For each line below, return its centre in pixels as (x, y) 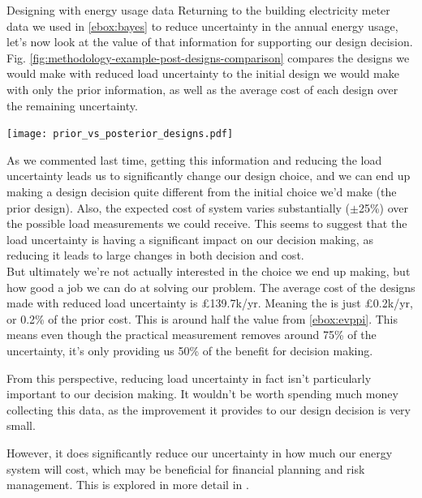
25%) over (383, 207)
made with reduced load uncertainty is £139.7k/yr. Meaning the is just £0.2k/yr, (210, 303)
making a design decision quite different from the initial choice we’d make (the (202, 191)
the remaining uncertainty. (72, 105)
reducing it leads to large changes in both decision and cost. (155, 255)
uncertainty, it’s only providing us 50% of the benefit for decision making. (190, 350)
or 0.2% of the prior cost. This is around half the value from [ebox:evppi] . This (202, 318)
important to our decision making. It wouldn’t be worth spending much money (202, 394)
